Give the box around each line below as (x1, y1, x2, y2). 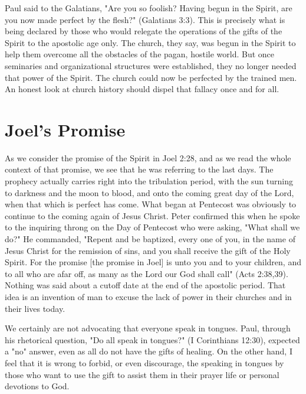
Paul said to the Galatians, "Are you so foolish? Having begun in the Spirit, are (5, 2, 292, 14)
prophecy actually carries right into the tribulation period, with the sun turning (5, 175, 293, 187)
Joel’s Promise (5, 117, 126, 141)
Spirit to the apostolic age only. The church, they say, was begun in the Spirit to (5, 36, 296, 48)
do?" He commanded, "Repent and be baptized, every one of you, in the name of (5, 233, 295, 245)
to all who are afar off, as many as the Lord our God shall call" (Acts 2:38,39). (5, 267, 288, 279)
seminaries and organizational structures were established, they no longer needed (5, 59, 297, 71)
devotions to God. (5, 380, 70, 392)
